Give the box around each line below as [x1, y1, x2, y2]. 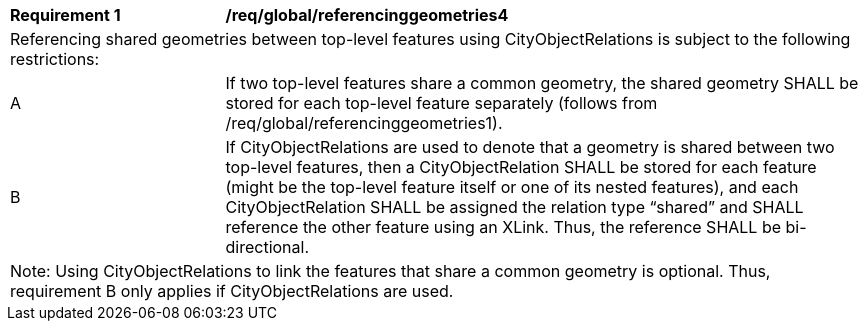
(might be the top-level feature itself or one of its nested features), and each [225, 177, 799, 197]
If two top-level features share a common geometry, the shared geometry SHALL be [225, 73, 859, 93]
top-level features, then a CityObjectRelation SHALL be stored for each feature [225, 157, 817, 177]
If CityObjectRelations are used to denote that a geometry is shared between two [225, 137, 835, 157]
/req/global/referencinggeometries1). [225, 113, 503, 133]
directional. [225, 237, 310, 257]
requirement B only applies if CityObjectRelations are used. [10, 281, 454, 301]
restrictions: [10, 49, 100, 69]
